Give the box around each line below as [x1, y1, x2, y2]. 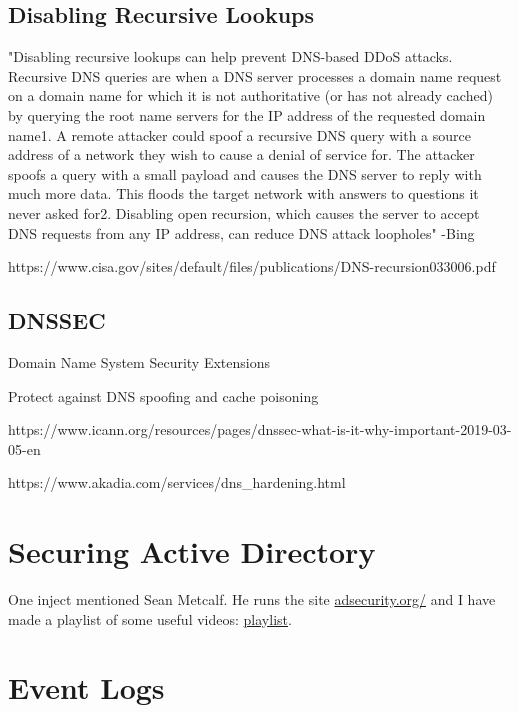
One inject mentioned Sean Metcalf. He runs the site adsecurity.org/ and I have [8, 589, 496, 610]
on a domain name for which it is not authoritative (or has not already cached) [8, 85, 493, 106]
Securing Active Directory [8, 531, 376, 572]
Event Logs [8, 667, 165, 708]
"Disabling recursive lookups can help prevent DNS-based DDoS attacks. [8, 46, 453, 67]
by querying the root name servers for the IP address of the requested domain [8, 104, 486, 125]
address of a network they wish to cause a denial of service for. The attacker [8, 144, 475, 165]
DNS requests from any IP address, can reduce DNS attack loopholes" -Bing [8, 222, 475, 243]
